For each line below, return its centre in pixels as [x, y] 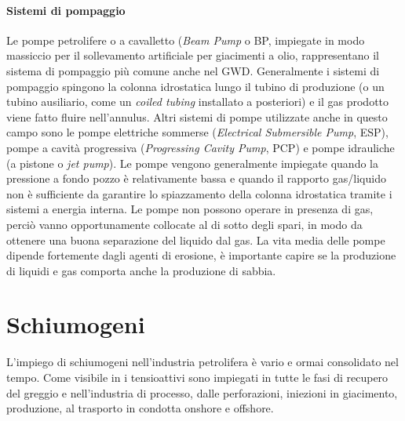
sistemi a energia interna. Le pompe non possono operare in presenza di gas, [190, 209]
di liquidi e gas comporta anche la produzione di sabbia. [141, 270]
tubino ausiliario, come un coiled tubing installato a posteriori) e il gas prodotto [198, 102]
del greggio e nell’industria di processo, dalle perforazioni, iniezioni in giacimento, [202, 392]
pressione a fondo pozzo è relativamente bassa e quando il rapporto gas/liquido [196, 178]
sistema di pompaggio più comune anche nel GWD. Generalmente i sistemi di [193, 70]
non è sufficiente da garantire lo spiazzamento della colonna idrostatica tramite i [199, 193]
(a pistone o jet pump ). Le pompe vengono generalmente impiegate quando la [192, 163]
